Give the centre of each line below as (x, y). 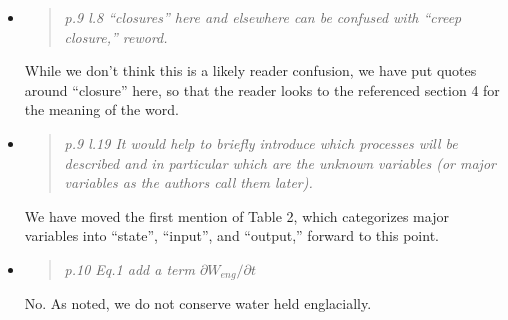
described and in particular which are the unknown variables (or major (280, 162)
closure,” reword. (116, 36)
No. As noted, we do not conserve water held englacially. (198, 303)
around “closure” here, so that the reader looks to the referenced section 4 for (262, 89)
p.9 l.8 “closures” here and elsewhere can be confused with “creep (263, 17)
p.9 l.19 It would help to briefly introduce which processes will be (261, 142)
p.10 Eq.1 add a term (129, 268)
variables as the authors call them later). (188, 182)
